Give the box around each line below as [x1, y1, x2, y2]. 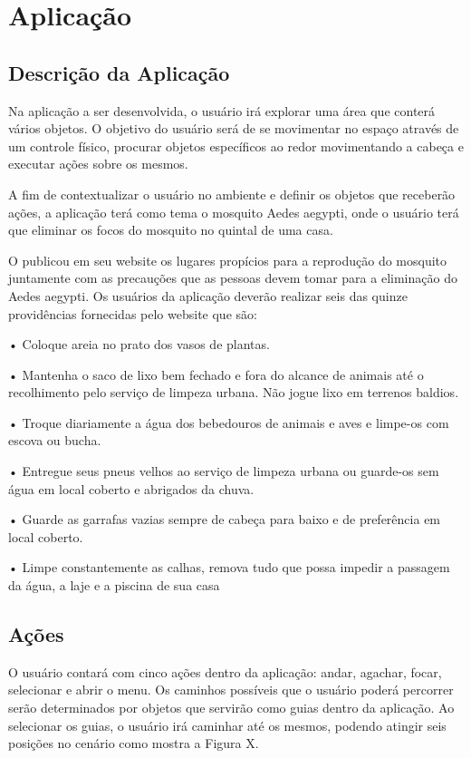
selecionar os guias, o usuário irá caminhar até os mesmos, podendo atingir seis [8, 715, 447, 734]
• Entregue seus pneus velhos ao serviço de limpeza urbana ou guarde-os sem [8, 462, 439, 481]
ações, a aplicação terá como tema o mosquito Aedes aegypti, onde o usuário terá [8, 202, 459, 221]
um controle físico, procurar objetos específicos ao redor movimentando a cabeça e [8, 136, 464, 155]
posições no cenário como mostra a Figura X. [8, 734, 259, 753]
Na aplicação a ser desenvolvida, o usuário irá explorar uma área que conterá [8, 101, 436, 120]
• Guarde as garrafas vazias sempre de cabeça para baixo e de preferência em [8, 510, 441, 529]
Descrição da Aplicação [8, 58, 230, 86]
